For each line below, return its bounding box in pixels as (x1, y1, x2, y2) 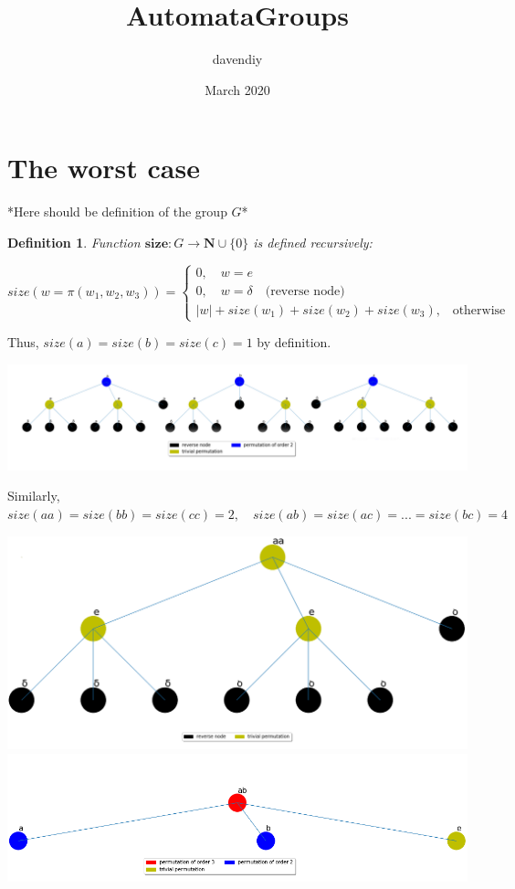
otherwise (452, 303, 506, 317)
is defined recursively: (253, 232, 373, 251)
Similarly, (7, 486, 60, 505)
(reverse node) (265, 284, 345, 298)
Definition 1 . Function (7, 232, 141, 251)
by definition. (257, 333, 331, 352)
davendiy (212, 49, 263, 69)
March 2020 (205, 79, 270, 99)
